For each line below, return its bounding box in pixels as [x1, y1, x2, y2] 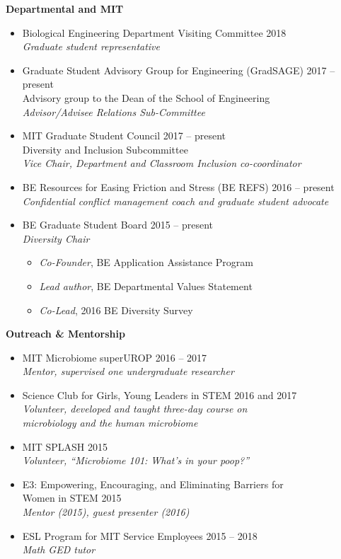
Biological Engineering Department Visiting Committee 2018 [22, 25, 287, 40]
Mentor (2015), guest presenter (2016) [22, 505, 190, 519]
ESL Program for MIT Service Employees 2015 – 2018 [22, 528, 258, 543]
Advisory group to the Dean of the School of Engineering [22, 90, 270, 105]
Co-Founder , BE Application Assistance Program [39, 255, 253, 270]
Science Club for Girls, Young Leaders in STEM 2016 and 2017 [22, 387, 297, 402]
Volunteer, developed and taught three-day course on [22, 401, 248, 416]
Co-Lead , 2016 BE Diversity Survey [39, 302, 193, 317]
